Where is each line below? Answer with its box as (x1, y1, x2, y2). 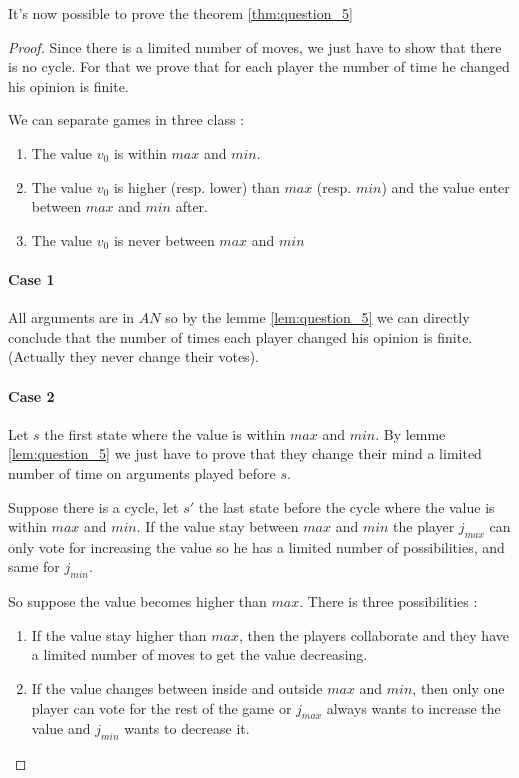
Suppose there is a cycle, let (8, 496, 179, 517)
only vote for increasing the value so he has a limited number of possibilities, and (8, 536, 505, 557)
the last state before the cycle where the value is (198, 496, 495, 517)
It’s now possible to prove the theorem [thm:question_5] (8, 3, 353, 23)
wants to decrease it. (124, 718, 250, 739)
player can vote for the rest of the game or (31, 697, 292, 718)
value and (31, 718, 91, 739)
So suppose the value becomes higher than (8, 591, 267, 612)
